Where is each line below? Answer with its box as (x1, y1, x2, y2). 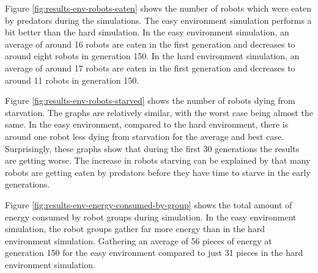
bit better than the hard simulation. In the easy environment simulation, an (5, 26, 289, 38)
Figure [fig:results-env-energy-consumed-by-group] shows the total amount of (5, 198, 292, 211)
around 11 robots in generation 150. (5, 73, 139, 86)
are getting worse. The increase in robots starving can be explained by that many (5, 154, 311, 167)
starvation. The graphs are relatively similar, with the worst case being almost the (5, 106, 313, 118)
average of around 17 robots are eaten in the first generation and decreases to (5, 61, 295, 74)
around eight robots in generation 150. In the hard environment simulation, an (5, 49, 300, 62)
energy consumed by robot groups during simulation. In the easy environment (5, 210, 297, 223)
